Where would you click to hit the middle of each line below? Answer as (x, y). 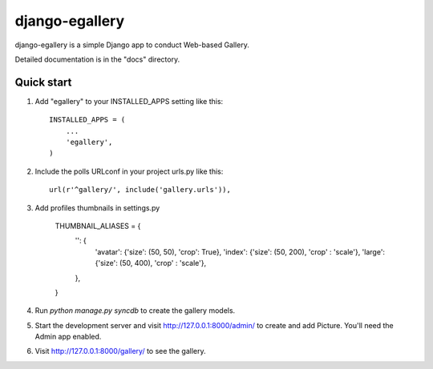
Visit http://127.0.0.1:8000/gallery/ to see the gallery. (120, 351)
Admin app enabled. (68, 337)
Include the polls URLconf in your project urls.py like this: (129, 171)
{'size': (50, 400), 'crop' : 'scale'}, (151, 263)
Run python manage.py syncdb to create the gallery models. (135, 311)
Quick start (43, 82)
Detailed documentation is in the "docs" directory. (97, 59)
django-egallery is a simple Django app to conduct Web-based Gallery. (132, 45)
